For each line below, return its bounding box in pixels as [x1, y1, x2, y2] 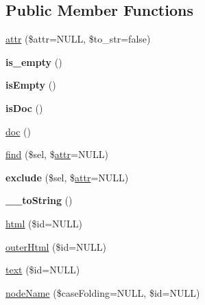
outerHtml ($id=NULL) [5, 239, 107, 253]
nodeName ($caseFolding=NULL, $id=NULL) [5, 285, 200, 300]
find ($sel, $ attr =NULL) [5, 147, 108, 161]
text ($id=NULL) [5, 262, 80, 277]
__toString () [5, 193, 73, 207]
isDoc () [5, 100, 43, 115]
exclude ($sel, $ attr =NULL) [5, 170, 129, 184]
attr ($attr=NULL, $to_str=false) [5, 32, 151, 46]
